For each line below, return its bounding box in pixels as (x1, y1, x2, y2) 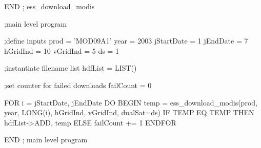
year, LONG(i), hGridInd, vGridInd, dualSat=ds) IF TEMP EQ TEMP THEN (4, 107, 254, 118)
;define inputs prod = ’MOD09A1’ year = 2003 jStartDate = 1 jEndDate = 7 (4, 35, 248, 46)
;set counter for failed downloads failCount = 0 (4, 79, 152, 90)
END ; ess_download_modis (4, 1, 95, 11)
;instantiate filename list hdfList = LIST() (4, 62, 137, 73)
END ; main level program (4, 134, 88, 145)
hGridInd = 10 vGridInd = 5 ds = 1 (4, 45, 119, 56)
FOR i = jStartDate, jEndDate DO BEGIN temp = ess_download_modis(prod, (4, 97, 257, 108)
